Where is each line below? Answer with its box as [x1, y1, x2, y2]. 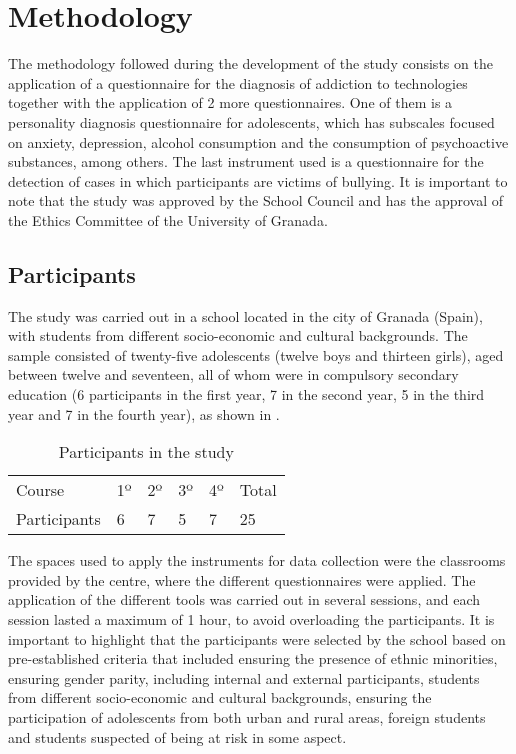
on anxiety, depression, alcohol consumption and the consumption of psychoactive [8, 131, 509, 152]
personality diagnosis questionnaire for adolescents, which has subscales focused [8, 111, 495, 132]
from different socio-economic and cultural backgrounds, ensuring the [8, 687, 432, 708]
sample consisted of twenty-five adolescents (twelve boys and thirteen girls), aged [8, 344, 504, 365]
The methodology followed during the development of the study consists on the [8, 53, 493, 74]
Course [16, 478, 65, 502]
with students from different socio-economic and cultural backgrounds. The [8, 325, 468, 346]
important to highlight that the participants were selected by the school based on [8, 628, 506, 649]
